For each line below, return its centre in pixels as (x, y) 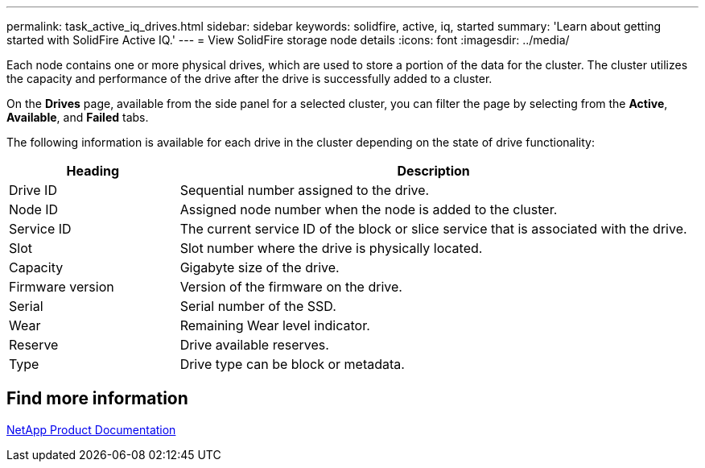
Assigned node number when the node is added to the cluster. (369, 209)
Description (433, 171)
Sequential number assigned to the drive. (305, 190)
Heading (93, 171)
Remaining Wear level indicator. (275, 325)
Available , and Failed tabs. (78, 117)
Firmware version (62, 287)
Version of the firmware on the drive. (291, 287)
